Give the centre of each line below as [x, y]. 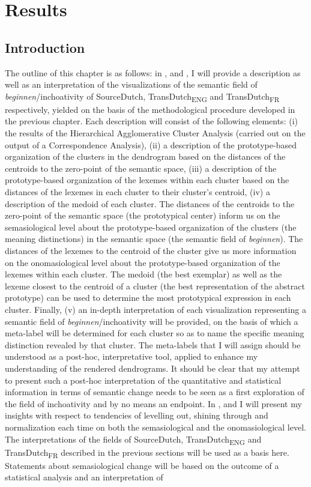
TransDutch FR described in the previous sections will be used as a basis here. [147, 453]
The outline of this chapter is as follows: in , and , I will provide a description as [153, 72]
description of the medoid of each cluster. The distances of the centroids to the [150, 203]
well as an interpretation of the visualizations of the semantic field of [131, 84]
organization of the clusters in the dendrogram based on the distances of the [145, 156]
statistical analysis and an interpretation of [84, 477]
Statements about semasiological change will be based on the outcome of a [142, 465]
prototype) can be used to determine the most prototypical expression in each [148, 298]
